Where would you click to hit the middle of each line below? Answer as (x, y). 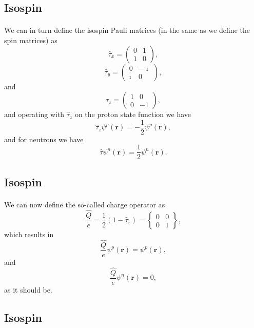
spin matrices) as (31, 40)
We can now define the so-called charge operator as (85, 204)
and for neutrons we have (44, 139)
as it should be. (28, 289)
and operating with (34, 114)
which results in (29, 234)
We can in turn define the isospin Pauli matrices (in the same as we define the (127, 30)
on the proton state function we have (133, 114)
